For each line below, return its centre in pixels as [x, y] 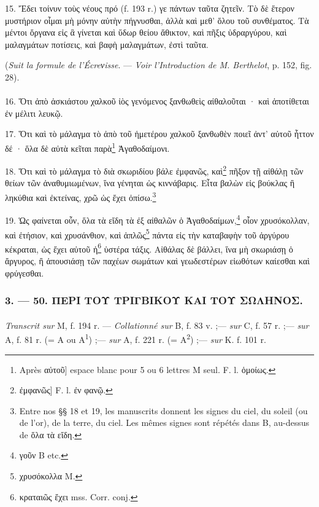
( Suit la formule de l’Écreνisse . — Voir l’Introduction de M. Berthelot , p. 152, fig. [159, 65]
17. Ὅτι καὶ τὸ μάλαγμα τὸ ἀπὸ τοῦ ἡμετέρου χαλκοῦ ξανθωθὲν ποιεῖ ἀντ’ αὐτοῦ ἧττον [159, 134]
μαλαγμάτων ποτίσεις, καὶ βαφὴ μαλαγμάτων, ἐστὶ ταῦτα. [107, 44]
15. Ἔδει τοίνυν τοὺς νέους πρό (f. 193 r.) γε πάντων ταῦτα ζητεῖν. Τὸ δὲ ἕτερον [150, 8]
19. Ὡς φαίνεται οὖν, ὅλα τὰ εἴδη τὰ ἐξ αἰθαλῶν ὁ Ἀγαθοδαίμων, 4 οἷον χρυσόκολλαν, [157, 219]
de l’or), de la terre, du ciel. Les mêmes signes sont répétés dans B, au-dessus [164, 422]
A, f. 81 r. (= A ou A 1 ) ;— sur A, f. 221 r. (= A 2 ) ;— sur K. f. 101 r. [136, 338]
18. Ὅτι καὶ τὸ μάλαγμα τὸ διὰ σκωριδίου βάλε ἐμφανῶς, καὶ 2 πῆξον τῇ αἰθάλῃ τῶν [154, 170]
